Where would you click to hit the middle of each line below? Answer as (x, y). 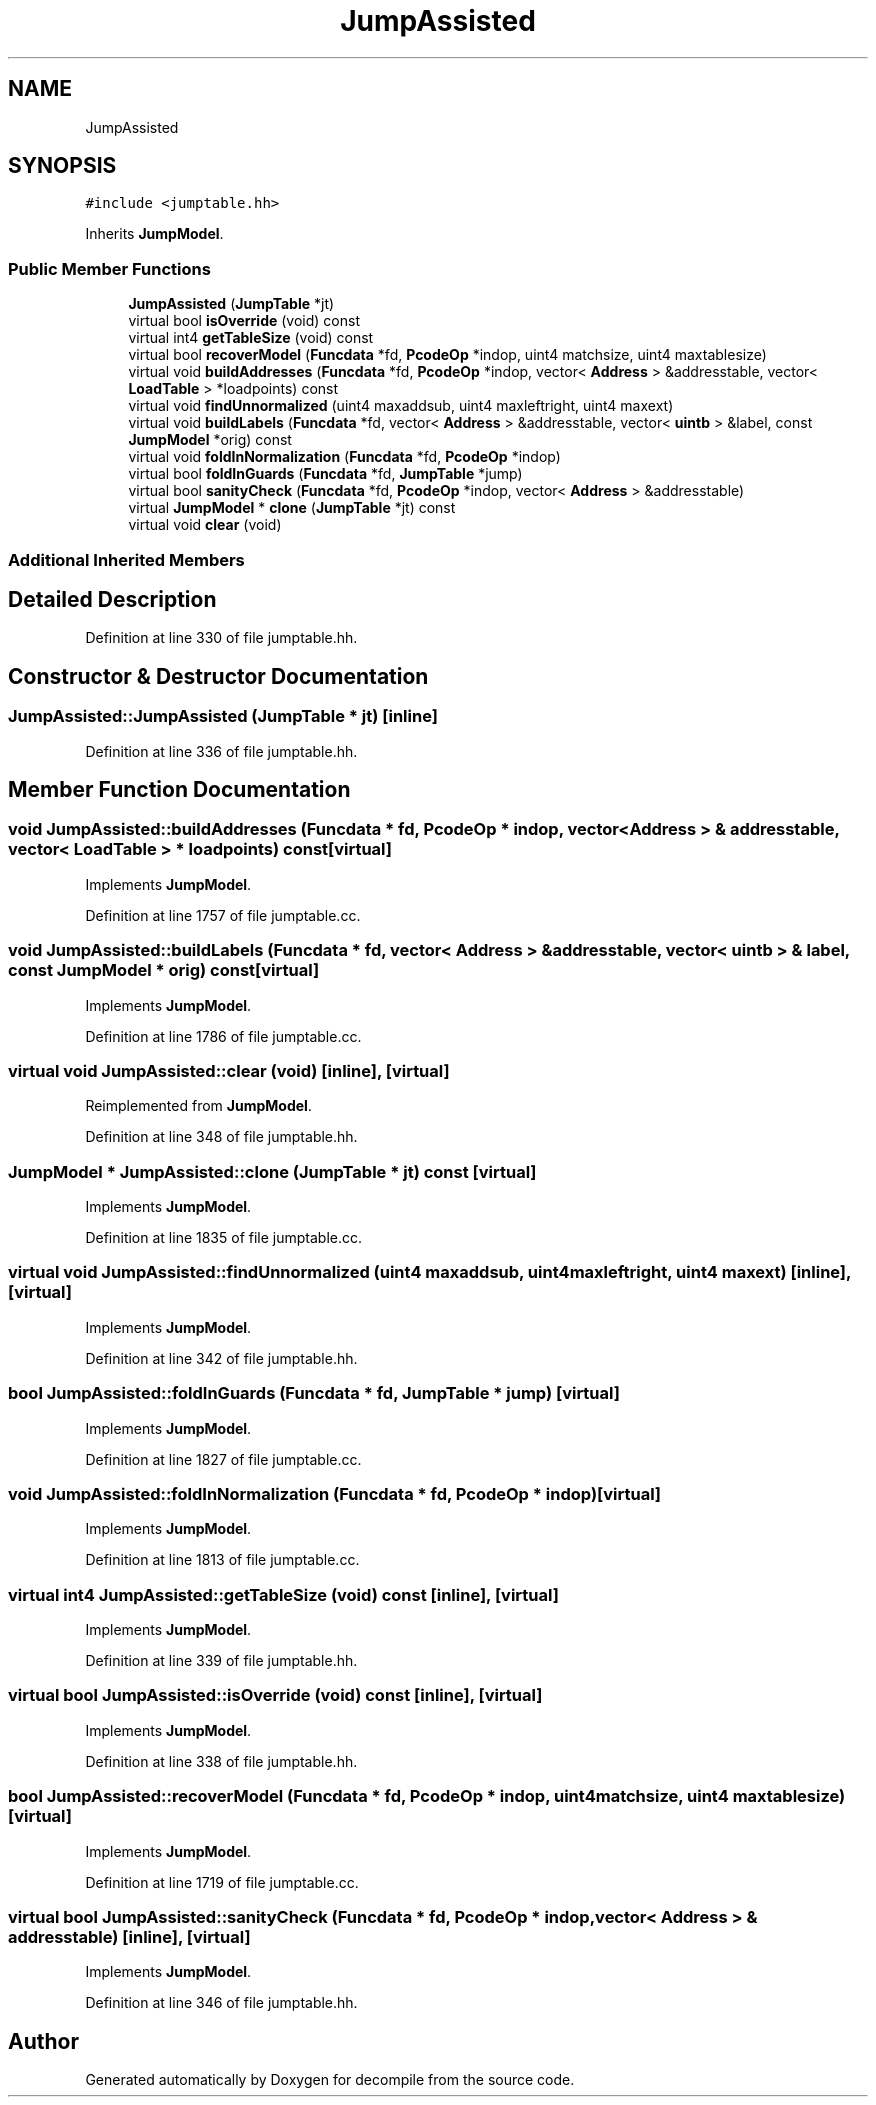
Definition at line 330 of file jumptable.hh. (221, 638)
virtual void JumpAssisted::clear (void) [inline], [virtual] (229, 1070)
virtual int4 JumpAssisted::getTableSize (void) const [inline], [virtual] (283, 1594)
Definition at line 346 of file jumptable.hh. (221, 2003)
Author (43, 2041)
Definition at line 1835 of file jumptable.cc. (224, 1238)
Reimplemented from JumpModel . (198, 1106)
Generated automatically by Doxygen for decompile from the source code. (330, 2080)
